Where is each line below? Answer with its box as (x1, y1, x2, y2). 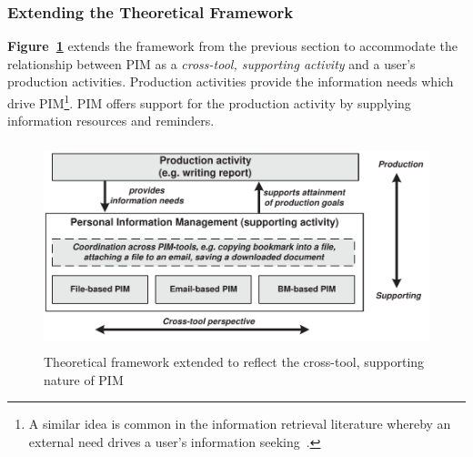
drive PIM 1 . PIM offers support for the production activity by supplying (7, 91, 411, 112)
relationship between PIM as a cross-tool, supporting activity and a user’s (7, 54, 416, 73)
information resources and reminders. (7, 111, 215, 130)
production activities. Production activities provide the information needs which (7, 72, 454, 91)
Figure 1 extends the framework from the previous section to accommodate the (7, 36, 458, 56)
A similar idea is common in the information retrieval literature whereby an (28, 414, 451, 433)
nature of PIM (44, 370, 124, 389)
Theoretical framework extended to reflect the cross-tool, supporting (44, 352, 425, 371)
